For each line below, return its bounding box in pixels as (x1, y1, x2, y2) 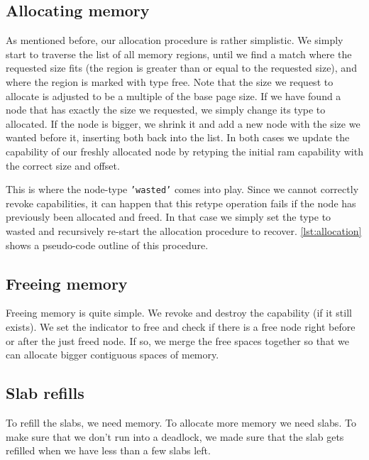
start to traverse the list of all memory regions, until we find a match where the (6, 46, 352, 61)
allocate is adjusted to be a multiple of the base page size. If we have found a (6, 88, 341, 103)
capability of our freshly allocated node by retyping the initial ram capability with (6, 143, 363, 158)
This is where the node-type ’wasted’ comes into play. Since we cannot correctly (6, 182, 359, 197)
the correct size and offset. (6, 158, 120, 172)
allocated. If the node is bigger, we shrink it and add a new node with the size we (6, 116, 360, 131)
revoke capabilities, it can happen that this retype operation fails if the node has (6, 195, 356, 210)
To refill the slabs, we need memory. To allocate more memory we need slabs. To (6, 415, 356, 429)
